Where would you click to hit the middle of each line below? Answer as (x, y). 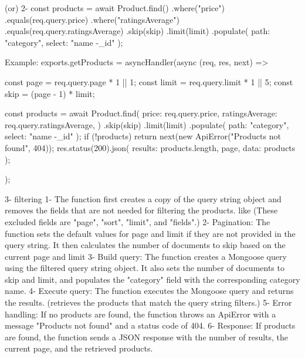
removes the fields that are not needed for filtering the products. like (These (141, 210)
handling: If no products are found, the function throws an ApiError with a (140, 314)
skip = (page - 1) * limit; (50, 93)
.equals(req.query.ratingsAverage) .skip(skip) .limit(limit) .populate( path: (138, 31)
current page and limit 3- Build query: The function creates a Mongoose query (146, 256)
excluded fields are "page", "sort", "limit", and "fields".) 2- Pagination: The (138, 221)
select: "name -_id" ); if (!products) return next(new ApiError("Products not (143, 136)
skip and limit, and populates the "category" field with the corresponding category (152, 279)
